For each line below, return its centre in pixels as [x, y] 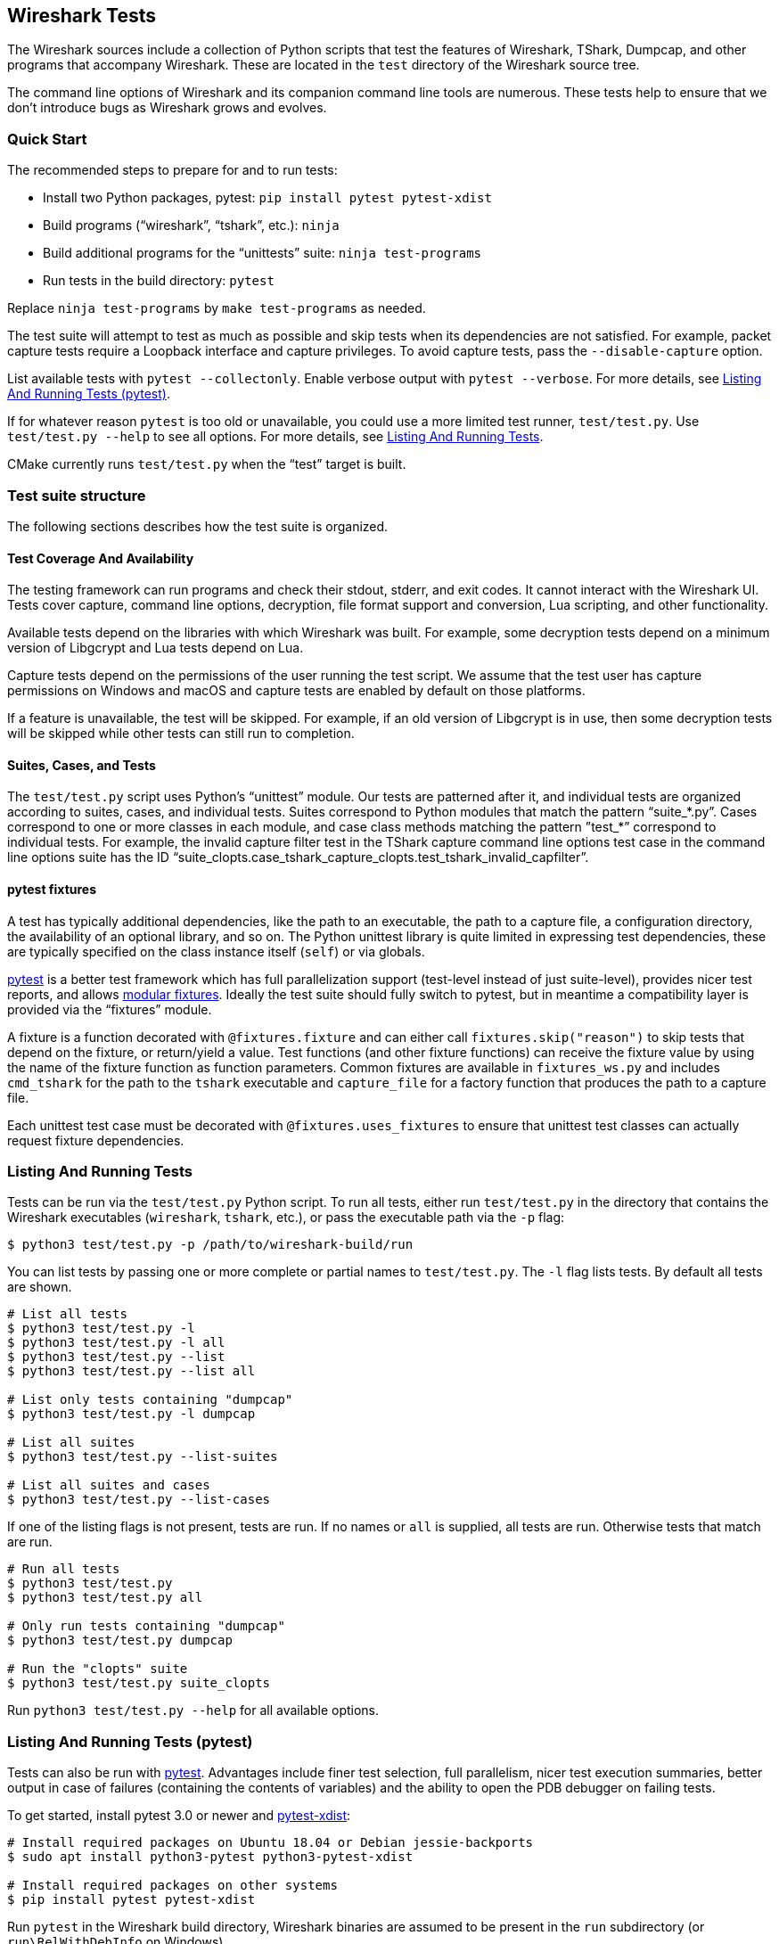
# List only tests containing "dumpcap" [150, 1400]
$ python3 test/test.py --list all [131, 1371]
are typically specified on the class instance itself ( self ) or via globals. [216, 951]
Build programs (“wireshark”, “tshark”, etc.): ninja [191, 226]
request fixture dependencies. [96, 1140]
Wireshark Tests [82, 16]
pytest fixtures [52, 889]
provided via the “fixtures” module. [110, 1009]
